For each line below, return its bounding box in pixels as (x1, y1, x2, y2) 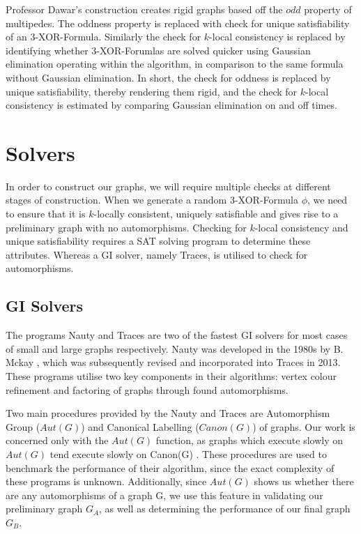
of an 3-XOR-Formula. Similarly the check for (6, 29, 201, 44)
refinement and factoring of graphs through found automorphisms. (6, 382, 289, 397)
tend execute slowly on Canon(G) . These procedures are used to (49, 446, 327, 461)
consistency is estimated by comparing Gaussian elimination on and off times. (6, 98, 337, 112)
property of (304, 2, 352, 16)
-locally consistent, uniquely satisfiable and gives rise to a (93, 206, 339, 221)
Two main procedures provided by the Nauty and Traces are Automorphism (6, 406, 330, 420)
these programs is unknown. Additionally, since (6, 474, 207, 489)
